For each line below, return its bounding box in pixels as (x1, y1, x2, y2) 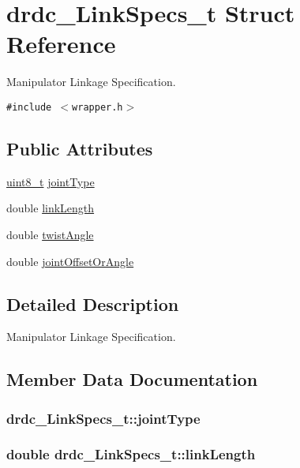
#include (6, 101, 52, 113)
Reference (6, 28, 116, 60)
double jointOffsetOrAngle (6, 253, 134, 269)
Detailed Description (6, 291, 179, 316)
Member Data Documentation (6, 367, 258, 391)
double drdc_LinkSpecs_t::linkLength (6, 444, 256, 464)
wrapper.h (72, 101, 123, 113)
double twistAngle (6, 226, 94, 242)
